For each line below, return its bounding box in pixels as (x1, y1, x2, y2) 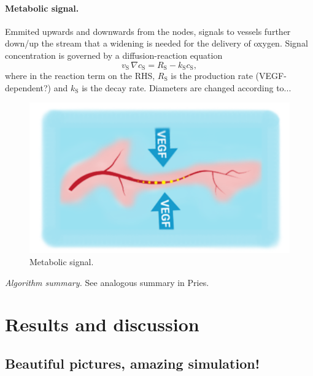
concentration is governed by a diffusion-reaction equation (5, 48, 223, 61)
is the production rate (171, 69, 253, 82)
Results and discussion (5, 312, 199, 337)
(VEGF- (255, 69, 287, 82)
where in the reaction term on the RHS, (5, 69, 155, 82)
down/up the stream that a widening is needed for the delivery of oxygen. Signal (5, 37, 308, 50)
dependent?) (5, 81, 52, 94)
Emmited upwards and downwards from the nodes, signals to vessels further (5, 24, 291, 37)
